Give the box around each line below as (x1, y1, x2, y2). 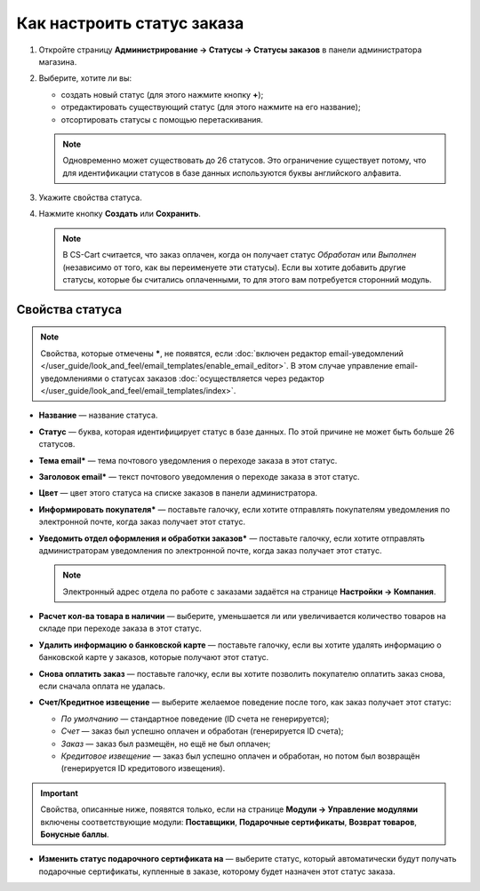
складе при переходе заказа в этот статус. (38, 623, 202, 634)
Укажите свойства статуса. (38, 192, 142, 203)
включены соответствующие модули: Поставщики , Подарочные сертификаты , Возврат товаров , (40, 816, 418, 827)
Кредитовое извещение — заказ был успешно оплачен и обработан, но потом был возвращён (60, 751, 420, 761)
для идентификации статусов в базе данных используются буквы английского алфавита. (62, 167, 402, 178)
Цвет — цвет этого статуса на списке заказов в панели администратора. (38, 488, 318, 498)
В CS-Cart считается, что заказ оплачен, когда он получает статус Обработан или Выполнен (62, 250, 417, 260)
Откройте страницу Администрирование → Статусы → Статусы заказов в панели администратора (38, 44, 422, 55)
